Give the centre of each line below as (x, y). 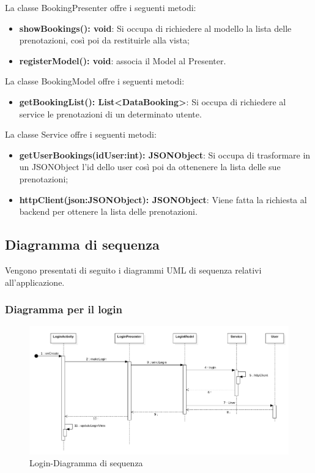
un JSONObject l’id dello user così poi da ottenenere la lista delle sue (150, 167)
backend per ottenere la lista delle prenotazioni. (108, 211)
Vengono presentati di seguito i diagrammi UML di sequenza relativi (133, 270)
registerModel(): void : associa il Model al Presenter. (123, 60)
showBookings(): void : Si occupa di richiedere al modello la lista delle (155, 28)
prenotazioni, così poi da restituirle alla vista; (104, 40)
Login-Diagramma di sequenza (86, 463)
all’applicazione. (35, 282)
